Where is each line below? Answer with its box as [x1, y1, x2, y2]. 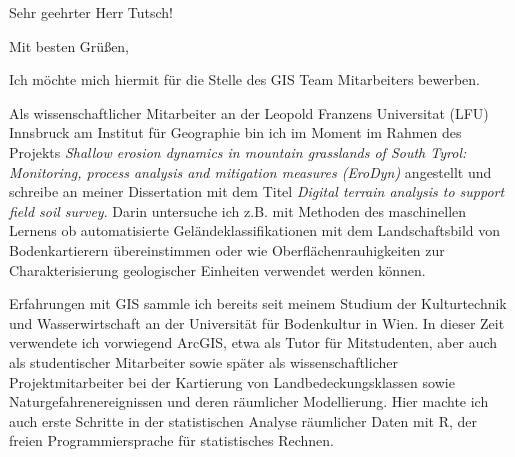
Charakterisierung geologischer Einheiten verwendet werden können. [9, 259, 426, 280]
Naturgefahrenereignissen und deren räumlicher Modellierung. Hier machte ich [9, 391, 489, 412]
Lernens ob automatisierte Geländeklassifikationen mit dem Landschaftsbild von [9, 220, 501, 241]
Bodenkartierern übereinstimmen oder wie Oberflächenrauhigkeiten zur [9, 239, 445, 260]
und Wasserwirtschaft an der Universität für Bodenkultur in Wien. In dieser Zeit [9, 312, 505, 333]
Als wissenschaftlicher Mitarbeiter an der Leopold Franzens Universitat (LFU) [9, 102, 489, 123]
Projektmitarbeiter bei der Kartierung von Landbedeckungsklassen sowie [9, 371, 455, 392]
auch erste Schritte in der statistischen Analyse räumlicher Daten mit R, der [9, 410, 478, 431]
